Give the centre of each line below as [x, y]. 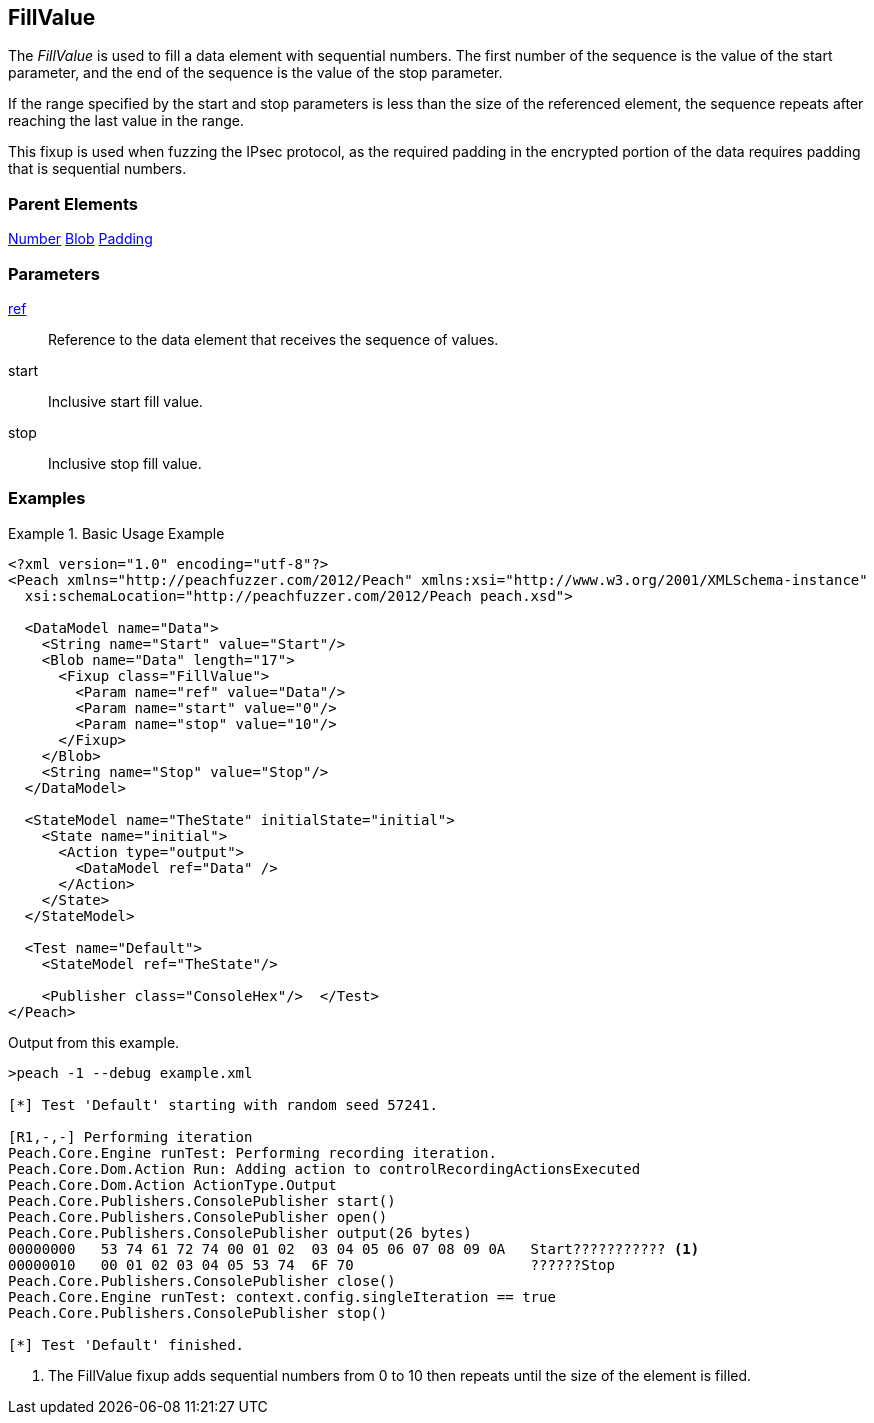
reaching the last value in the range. [126, 121]
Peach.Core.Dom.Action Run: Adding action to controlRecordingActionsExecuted [324, 1168]
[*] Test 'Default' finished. [126, 1344]
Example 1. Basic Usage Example [116, 533]
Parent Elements [73, 203]
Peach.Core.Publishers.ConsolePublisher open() [198, 1216]
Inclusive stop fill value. [125, 463]
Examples [47, 498]
